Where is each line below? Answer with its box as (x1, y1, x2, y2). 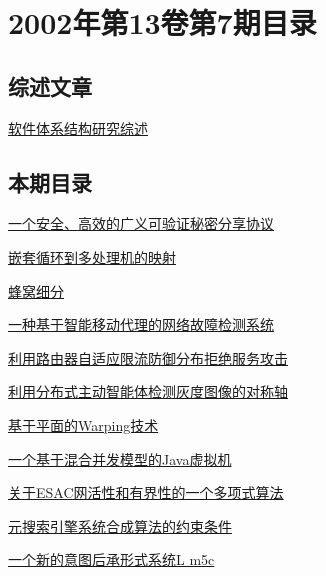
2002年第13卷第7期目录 (8, 2, 317, 43)
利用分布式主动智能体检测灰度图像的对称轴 (8, 381, 288, 402)
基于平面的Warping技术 (8, 414, 159, 435)
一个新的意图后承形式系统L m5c (8, 549, 215, 570)
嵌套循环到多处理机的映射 (8, 246, 176, 267)
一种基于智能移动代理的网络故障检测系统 (8, 314, 274, 335)
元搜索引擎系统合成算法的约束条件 (8, 515, 232, 536)
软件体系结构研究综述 (8, 117, 148, 138)
